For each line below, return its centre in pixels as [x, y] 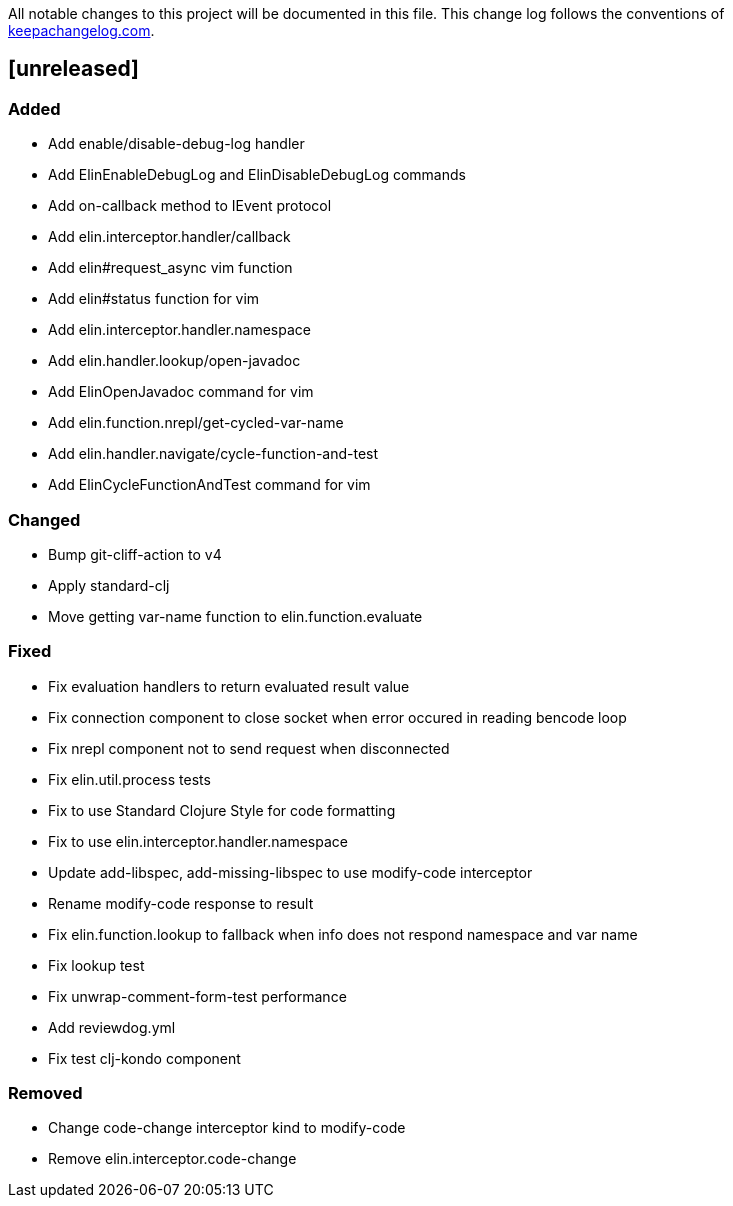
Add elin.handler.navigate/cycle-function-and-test [213, 454]
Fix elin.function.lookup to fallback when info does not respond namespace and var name [343, 934]
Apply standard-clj [109, 585]
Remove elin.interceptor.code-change [172, 1159]
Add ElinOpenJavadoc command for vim [181, 392]
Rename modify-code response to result [181, 903]
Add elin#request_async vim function [170, 268]
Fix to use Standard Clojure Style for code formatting [222, 810]
